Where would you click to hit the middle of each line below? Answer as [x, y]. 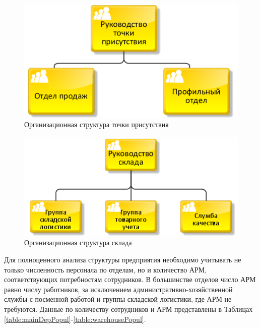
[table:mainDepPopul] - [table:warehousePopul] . [75, 319]
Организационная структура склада [78, 242]
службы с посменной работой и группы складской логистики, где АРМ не [118, 299]
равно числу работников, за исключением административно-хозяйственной [118, 289]
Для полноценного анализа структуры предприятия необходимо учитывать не [123, 259]
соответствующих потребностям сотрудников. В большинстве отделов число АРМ [130, 279]
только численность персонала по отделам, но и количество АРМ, [106, 269]
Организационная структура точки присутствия [96, 124]
